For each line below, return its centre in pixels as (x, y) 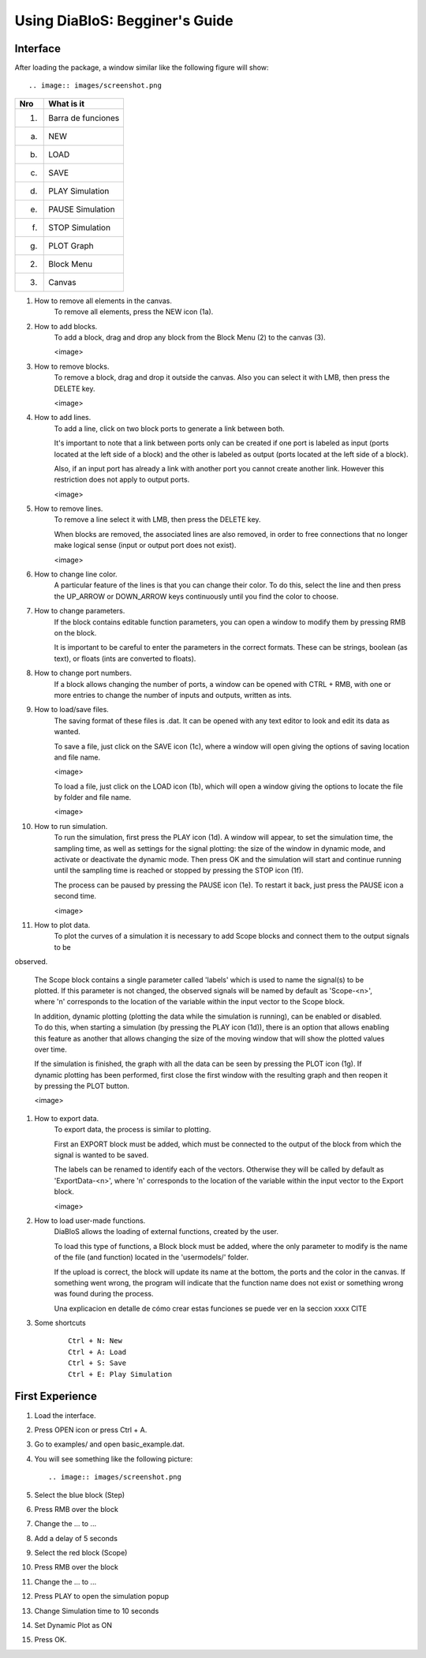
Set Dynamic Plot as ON (73, 1626)
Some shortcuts (60, 1323)
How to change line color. (76, 574)
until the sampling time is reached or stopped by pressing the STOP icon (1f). (179, 870)
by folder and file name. (93, 797)
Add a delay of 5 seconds (76, 1538)
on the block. (75, 633)
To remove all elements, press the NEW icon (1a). (134, 312)
